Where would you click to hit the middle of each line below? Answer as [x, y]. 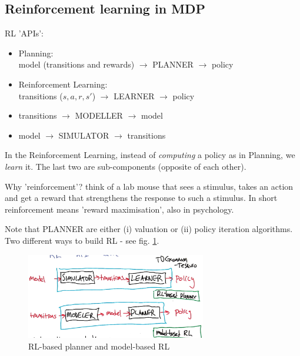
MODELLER [99, 115]
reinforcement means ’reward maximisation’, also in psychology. [119, 209]
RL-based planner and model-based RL [99, 346]
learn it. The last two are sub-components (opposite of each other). [126, 166]
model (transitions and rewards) [76, 64]
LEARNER [134, 95]
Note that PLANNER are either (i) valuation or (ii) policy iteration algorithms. [149, 229]
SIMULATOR [84, 135]
